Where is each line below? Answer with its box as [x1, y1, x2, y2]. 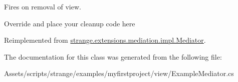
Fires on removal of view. [4, 1, 81, 11]
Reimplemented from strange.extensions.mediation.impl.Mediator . [4, 35, 206, 45]
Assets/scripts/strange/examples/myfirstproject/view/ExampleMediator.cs [4, 68, 234, 79]
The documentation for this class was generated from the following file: [4, 51, 222, 62]
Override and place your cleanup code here [4, 18, 135, 28]
